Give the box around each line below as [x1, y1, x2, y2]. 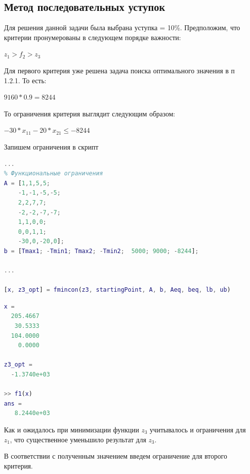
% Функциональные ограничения [4, 170, 103, 177]
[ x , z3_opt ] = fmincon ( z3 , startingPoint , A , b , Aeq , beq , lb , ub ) [4, 286, 231, 294]
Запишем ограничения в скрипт [4, 141, 99, 152]
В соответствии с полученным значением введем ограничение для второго [4, 451, 227, 461]
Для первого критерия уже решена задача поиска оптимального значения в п [4, 65, 235, 75]
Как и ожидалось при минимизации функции [4, 424, 139, 434]
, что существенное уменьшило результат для [10, 434, 146, 444]
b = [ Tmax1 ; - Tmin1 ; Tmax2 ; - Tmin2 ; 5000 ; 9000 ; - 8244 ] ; [4, 247, 199, 255]
